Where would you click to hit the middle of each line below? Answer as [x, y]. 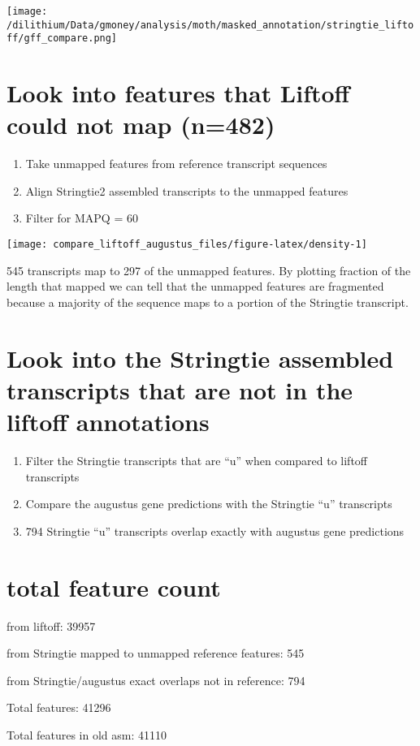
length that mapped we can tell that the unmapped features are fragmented [195, 286]
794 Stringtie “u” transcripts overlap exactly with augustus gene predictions [215, 530]
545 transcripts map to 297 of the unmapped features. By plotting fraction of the [209, 270]
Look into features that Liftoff [178, 93]
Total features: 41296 [59, 707]
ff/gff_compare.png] [62, 39]
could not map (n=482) [141, 125]
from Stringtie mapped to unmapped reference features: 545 [156, 653]
